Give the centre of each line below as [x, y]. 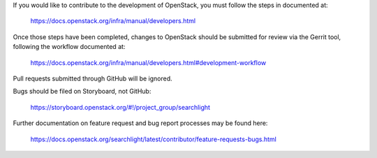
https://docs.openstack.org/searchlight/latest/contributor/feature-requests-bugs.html [154, 139]
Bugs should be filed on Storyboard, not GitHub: [82, 92]
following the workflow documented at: [69, 47]
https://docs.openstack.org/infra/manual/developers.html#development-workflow [148, 62]
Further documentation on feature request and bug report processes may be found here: [140, 123]
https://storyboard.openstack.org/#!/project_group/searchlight [120, 107]
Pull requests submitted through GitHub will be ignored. [93, 78]
